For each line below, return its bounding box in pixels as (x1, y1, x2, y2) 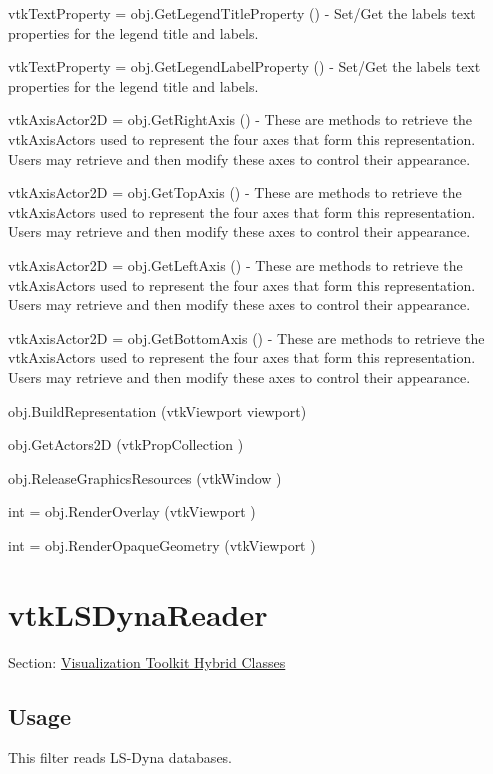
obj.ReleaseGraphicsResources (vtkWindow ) (8, 467, 282, 488)
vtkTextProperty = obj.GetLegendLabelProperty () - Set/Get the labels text (8, 56, 481, 77)
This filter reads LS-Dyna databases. (8, 747, 232, 768)
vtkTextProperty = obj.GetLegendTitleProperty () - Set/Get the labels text (8, 3, 476, 23)
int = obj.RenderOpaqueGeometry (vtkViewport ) (8, 534, 316, 555)
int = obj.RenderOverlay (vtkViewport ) (8, 501, 256, 522)
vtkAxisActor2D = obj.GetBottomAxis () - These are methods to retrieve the (8, 327, 485, 348)
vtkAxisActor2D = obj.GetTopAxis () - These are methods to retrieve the (8, 182, 462, 203)
